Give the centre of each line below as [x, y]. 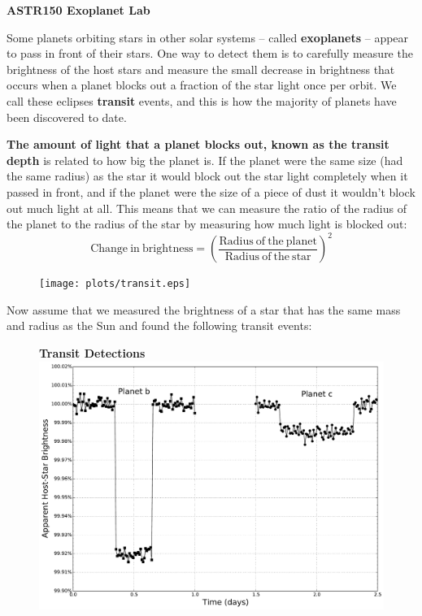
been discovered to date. [67, 117]
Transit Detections [92, 353]
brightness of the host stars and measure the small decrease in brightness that [201, 69]
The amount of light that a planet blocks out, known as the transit [198, 144]
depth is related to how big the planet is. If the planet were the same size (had [205, 160]
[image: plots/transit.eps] [115, 284]
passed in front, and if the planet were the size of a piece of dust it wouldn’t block [211, 191]
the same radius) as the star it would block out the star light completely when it [207, 176]
